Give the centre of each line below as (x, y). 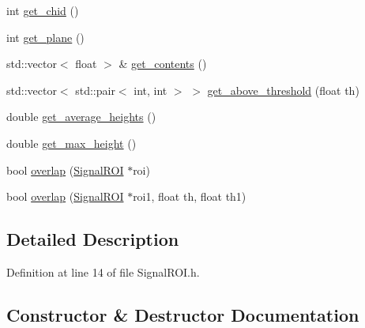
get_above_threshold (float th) (283, 90)
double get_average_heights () (81, 117)
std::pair (95, 90)
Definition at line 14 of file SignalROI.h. (103, 271)
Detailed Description (93, 239)
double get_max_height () (71, 143)
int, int (151, 90)
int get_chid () (43, 10)
